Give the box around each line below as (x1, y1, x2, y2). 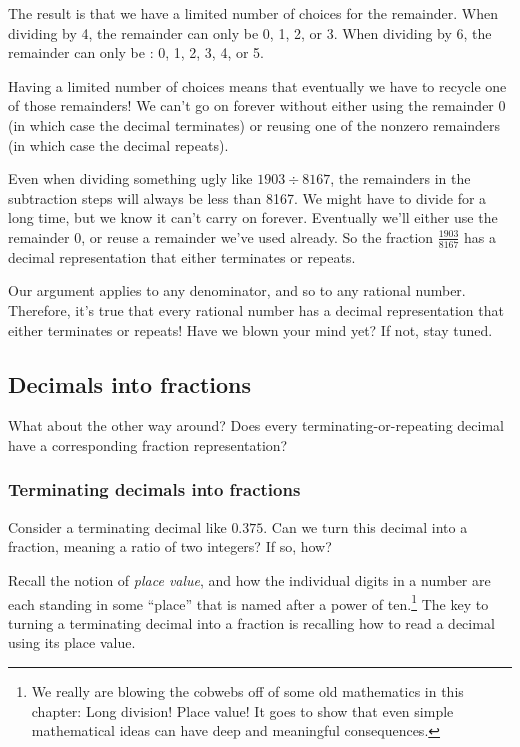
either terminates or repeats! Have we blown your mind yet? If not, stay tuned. (8, 319, 493, 340)
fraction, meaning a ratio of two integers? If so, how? (8, 536, 332, 557)
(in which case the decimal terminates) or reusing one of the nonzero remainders (8, 114, 501, 135)
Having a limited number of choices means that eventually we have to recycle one (8, 75, 507, 96)
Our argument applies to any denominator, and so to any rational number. (8, 280, 466, 301)
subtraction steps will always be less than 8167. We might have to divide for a (8, 187, 487, 208)
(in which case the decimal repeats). (8, 134, 229, 155)
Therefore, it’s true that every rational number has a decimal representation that (8, 299, 504, 320)
